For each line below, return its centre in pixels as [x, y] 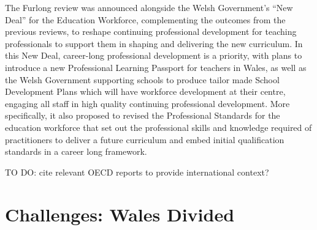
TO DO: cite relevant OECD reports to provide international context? [137, 172]
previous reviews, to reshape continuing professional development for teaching [151, 32]
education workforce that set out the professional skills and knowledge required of [158, 127]
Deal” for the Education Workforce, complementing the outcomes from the [145, 19]
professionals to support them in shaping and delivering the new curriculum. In [154, 43]
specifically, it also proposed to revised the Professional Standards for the [143, 115]
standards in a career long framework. [76, 151]
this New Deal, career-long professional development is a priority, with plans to [154, 55]
